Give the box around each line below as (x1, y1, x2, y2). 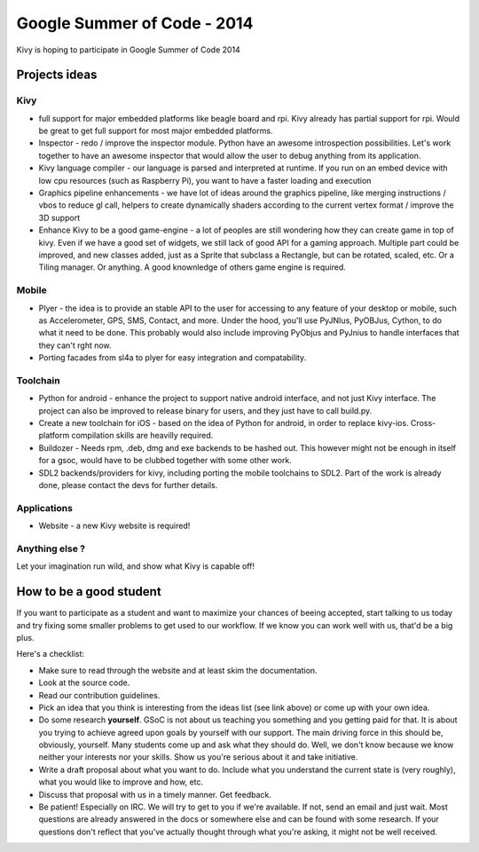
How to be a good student (16, 584, 161, 599)
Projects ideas (16, 67, 98, 83)
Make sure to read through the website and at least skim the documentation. (38, 665, 318, 675)
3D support (38, 212, 80, 223)
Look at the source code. (38, 677, 130, 688)
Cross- (410, 418, 436, 429)
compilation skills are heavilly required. (71, 430, 214, 441)
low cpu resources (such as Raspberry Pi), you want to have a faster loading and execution (38, 175, 372, 185)
